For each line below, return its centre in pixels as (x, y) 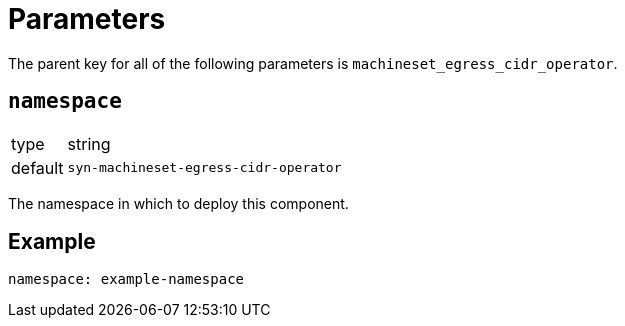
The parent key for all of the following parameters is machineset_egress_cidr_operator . (313, 63)
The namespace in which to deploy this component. (178, 203)
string (89, 143)
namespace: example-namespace (126, 279)
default (37, 167)
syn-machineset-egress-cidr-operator (204, 168)
